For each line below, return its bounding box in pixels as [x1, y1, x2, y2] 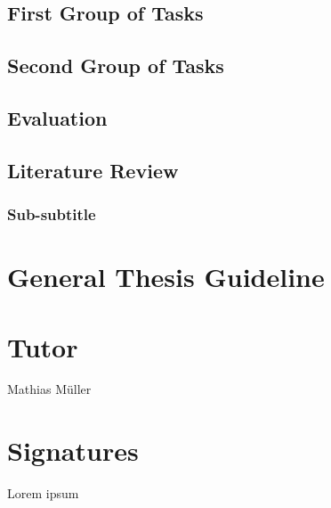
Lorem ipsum [7, 484, 79, 503]
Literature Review [7, 156, 179, 184]
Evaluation [7, 103, 108, 131]
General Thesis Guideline [7, 258, 325, 295]
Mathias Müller [7, 380, 92, 398]
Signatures [7, 432, 139, 469]
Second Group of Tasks [7, 52, 224, 79]
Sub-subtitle [7, 203, 96, 225]
